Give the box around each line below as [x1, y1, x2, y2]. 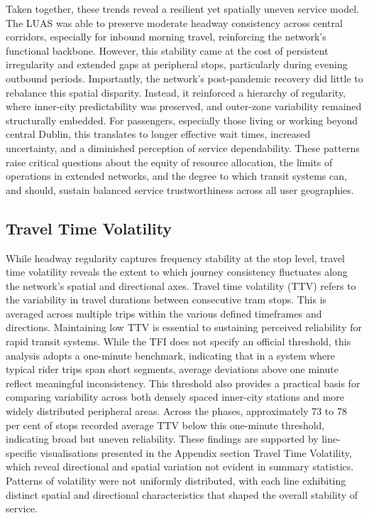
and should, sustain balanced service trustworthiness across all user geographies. [6, 182, 354, 197]
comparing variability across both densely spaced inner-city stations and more [6, 389, 345, 404]
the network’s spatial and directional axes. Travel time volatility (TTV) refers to [6, 278, 356, 293]
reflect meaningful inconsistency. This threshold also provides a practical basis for [6, 375, 360, 390]
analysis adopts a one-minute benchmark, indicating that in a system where [6, 347, 336, 362]
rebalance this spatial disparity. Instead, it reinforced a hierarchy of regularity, [6, 85, 346, 99]
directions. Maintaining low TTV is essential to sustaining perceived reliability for [6, 320, 362, 335]
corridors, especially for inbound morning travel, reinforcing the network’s [6, 29, 326, 44]
